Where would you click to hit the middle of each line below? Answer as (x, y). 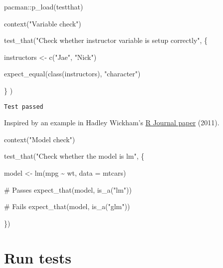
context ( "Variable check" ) (43, 23)
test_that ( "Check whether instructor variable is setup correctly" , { (106, 40)
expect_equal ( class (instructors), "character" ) (72, 74)
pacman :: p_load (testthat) (44, 6)
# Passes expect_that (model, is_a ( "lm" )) (68, 189)
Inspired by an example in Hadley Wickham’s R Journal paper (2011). (112, 123)
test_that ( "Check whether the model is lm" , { (74, 156)
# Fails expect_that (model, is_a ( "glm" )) (67, 206)
